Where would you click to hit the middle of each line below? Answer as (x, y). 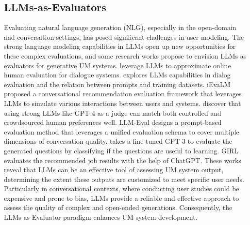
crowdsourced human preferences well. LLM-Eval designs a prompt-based (113, 122)
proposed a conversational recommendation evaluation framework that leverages (123, 94)
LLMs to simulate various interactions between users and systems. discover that (123, 103)
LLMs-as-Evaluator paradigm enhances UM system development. (101, 217)
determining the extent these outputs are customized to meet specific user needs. (124, 179)
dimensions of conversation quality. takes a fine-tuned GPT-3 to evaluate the (118, 141)
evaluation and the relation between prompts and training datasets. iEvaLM (117, 84)
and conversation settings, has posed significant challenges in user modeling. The (124, 37)
